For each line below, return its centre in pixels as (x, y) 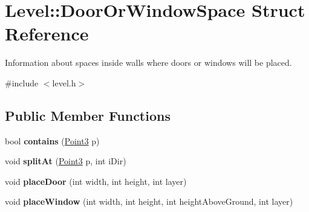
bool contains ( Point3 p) (52, 140)
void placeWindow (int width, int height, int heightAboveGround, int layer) (149, 201)
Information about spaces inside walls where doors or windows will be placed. (148, 63)
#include (22, 82)
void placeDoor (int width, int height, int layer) (96, 181)
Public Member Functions (88, 115)
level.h (64, 82)
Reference (47, 34)
